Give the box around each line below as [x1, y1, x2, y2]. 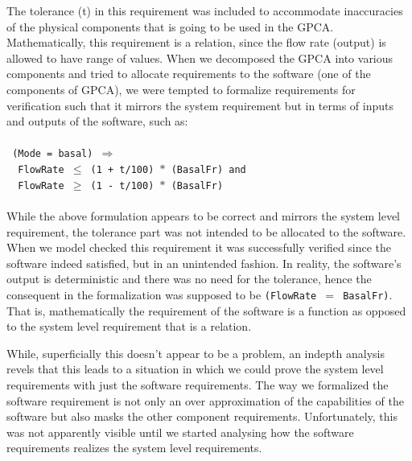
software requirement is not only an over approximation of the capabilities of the [6, 392, 404, 409]
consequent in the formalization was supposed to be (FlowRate [6, 286, 317, 303]
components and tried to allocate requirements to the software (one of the [6, 65, 371, 82]
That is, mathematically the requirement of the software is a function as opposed [6, 302, 406, 319]
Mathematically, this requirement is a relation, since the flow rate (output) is [6, 34, 386, 51]
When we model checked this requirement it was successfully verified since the [6, 239, 392, 256]
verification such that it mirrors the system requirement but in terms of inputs [6, 97, 394, 113]
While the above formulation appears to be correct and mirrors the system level [6, 207, 401, 224]
